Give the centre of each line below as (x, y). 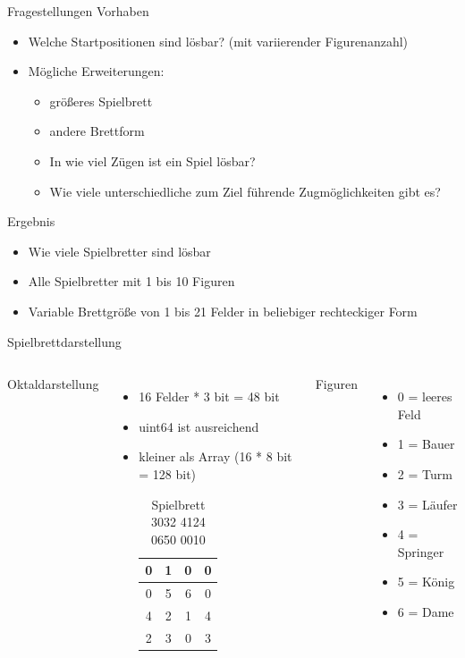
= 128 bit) (168, 473)
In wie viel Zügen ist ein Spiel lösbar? (152, 160)
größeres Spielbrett (101, 101)
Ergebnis (31, 221)
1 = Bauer (426, 444)
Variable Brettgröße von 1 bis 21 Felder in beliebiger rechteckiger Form (223, 311)
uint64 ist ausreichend (199, 426)
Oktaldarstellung (53, 384)
